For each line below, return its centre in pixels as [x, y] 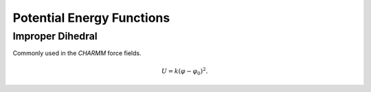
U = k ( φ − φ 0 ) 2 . [185, 71]
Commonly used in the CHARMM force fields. [77, 53]
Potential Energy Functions [91, 18]
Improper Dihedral [55, 36]
